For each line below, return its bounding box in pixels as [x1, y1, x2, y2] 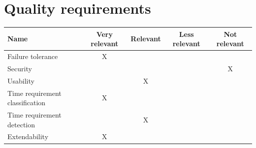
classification [7, 97, 46, 108]
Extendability [7, 131, 49, 142]
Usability [7, 75, 34, 86]
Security [7, 63, 32, 73]
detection [7, 119, 35, 129]
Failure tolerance [7, 51, 58, 61]
